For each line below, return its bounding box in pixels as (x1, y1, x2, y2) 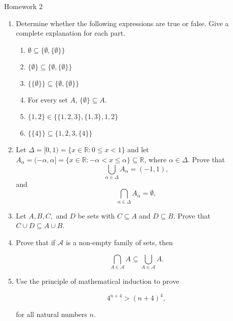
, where (144, 154, 167, 164)
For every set (28, 94, 68, 104)
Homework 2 (4, 1, 43, 11)
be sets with (77, 210, 115, 221)
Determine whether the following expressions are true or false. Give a (16, 18, 229, 28)
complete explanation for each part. (16, 28, 126, 38)
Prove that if (16, 237, 55, 247)
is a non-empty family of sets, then (66, 237, 173, 247)
